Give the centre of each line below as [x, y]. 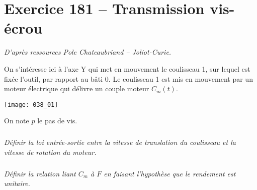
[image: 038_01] [31, 105]
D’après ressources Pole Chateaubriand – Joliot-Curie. [88, 52]
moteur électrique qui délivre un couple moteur [77, 88]
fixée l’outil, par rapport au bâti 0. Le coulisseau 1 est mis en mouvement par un [128, 78]
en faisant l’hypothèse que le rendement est [170, 173]
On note [17, 121]
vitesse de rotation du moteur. [50, 152]
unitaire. [17, 183]
